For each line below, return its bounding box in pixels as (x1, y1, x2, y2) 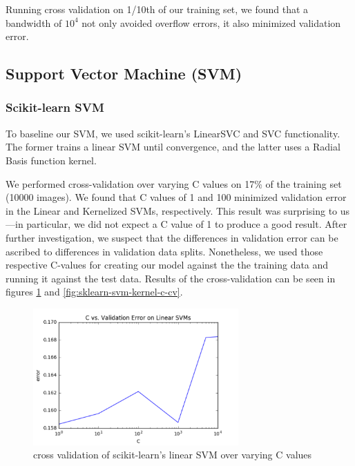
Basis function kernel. (6, 153, 97, 167)
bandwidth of (6, 15, 62, 30)
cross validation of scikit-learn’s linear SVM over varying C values (33, 447, 312, 462)
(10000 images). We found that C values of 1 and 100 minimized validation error (6, 190, 347, 204)
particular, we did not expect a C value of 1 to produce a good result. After (26, 217, 347, 231)
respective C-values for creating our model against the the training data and (6, 258, 329, 272)
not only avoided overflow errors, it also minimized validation (81, 15, 341, 30)
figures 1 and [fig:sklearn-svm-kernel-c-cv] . (6, 284, 183, 299)
